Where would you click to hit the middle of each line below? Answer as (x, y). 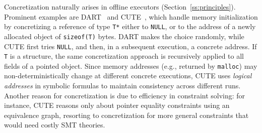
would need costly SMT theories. (55, 125)
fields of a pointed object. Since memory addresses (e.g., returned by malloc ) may (131, 65)
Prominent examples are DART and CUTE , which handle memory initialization (131, 16)
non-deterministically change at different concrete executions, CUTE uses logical (128, 76)
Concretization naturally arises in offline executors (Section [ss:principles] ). (120, 7)
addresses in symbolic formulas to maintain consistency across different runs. (122, 86)
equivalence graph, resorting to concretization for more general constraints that (126, 115)
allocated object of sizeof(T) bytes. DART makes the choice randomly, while (124, 36)
